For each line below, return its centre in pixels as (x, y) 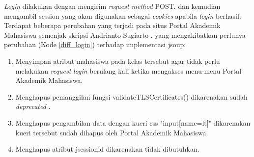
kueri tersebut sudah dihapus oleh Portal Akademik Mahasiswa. (112, 132)
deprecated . (33, 106)
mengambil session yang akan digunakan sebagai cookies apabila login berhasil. (123, 15)
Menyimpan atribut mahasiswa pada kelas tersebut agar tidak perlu (118, 61)
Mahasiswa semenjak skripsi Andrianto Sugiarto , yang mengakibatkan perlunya (125, 35)
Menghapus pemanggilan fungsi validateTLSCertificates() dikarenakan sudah (131, 96)
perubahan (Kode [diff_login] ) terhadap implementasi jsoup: (95, 44)
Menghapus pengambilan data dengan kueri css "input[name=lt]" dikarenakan (133, 122)
